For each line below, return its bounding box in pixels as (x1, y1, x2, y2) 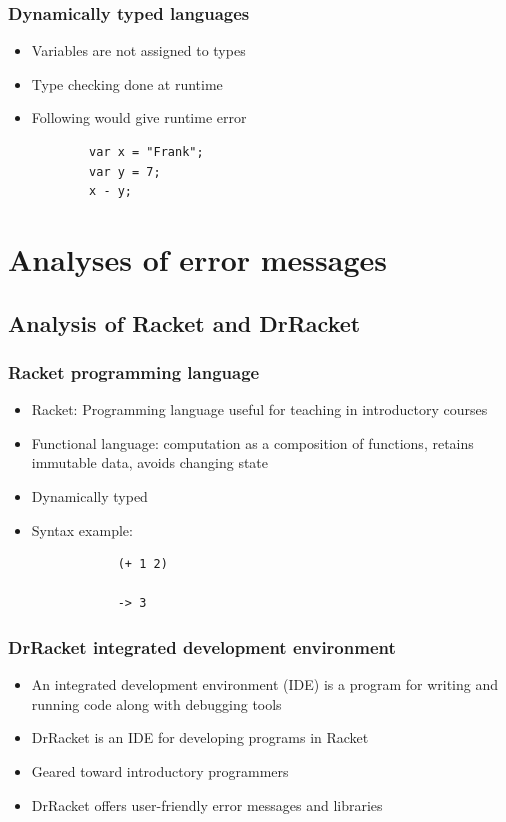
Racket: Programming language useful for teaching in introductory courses (31, 399, 488, 420)
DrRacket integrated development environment (8, 634, 396, 659)
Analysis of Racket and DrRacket (8, 307, 361, 338)
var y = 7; (89, 164, 161, 179)
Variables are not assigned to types (31, 40, 246, 61)
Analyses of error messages (8, 238, 387, 279)
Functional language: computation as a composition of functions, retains (31, 432, 474, 453)
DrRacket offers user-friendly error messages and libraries (31, 794, 383, 815)
